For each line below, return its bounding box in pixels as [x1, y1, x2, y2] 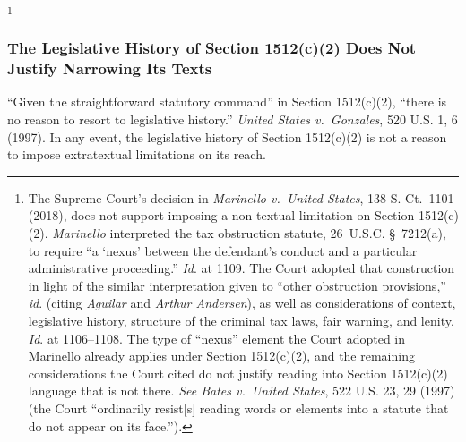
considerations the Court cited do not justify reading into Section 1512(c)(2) [28, 363, 448, 382]
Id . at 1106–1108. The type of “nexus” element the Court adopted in [28, 328, 406, 347]
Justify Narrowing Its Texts [7, 57, 212, 80]
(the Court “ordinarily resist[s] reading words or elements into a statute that [28, 398, 449, 417]
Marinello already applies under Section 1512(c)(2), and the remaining [28, 346, 415, 365]
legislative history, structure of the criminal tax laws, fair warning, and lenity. [28, 311, 454, 329]
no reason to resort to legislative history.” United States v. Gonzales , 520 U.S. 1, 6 [7, 110, 458, 129]
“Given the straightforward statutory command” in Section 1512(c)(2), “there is [7, 92, 447, 111]
